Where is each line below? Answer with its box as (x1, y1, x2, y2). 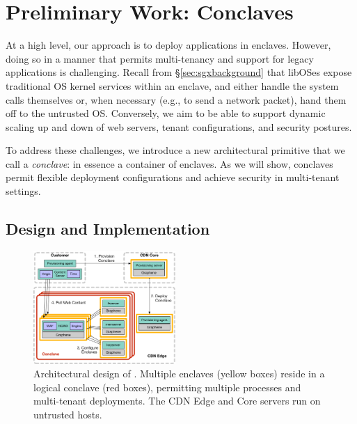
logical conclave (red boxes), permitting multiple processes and (33, 379, 301, 394)
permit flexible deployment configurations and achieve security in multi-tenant (6, 170, 340, 184)
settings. (6, 184, 41, 198)
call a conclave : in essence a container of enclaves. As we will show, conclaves (6, 156, 333, 171)
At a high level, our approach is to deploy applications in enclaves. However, (6, 38, 331, 52)
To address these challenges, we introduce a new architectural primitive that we (6, 143, 345, 157)
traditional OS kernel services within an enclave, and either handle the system (6, 78, 339, 93)
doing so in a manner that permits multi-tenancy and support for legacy (6, 51, 314, 65)
